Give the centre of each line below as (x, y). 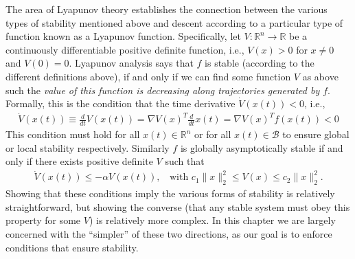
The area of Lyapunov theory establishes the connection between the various (167, 9)
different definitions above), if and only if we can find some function (148, 76)
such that (185, 161)
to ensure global (316, 134)
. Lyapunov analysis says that (131, 63)
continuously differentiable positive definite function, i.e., (125, 49)
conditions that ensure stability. (72, 247)
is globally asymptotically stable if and (262, 147)
